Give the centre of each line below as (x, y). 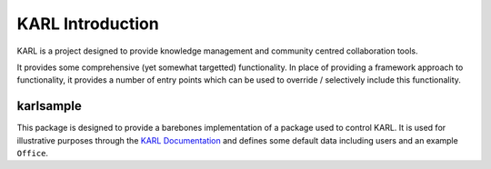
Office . (33, 154)
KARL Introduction (88, 24)
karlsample (49, 106)
